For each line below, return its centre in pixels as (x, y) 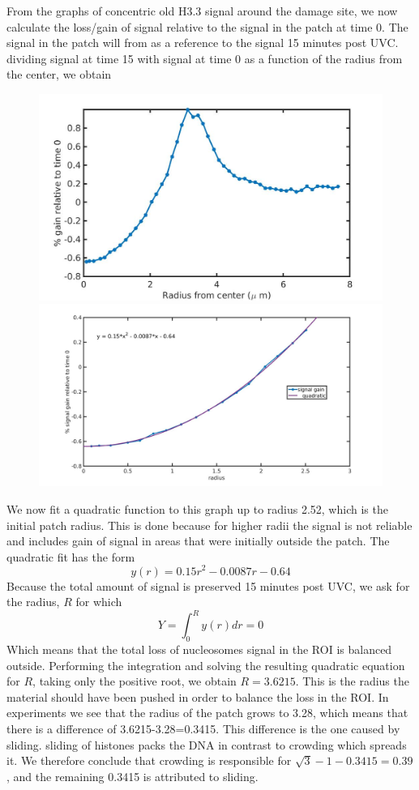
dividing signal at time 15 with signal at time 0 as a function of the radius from (205, 58)
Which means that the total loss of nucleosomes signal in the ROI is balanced (199, 649)
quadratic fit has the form (71, 556)
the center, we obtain (59, 74)
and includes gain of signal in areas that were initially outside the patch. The (198, 541)
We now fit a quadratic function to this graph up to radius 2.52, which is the (197, 509)
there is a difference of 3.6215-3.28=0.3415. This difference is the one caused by (203, 728)
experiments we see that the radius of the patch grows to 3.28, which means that (207, 713)
